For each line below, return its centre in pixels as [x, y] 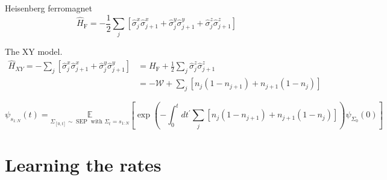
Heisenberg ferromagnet [49, 8]
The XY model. [34, 51]
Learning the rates [83, 164]
